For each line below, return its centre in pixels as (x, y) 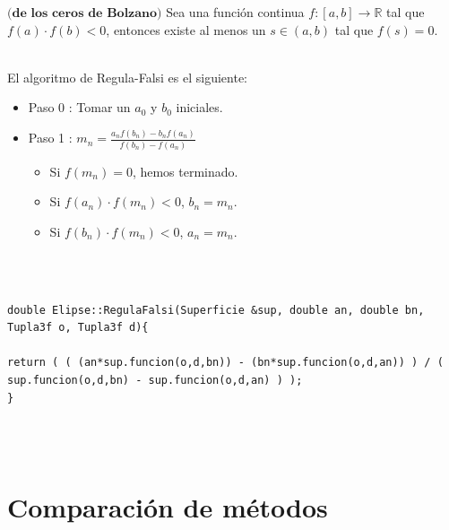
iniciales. (199, 107)
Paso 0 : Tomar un (79, 107)
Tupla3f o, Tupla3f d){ (78, 328)
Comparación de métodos (168, 506)
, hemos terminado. (185, 171)
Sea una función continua (235, 12)
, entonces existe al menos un (186, 29)
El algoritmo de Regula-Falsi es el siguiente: (128, 77)
